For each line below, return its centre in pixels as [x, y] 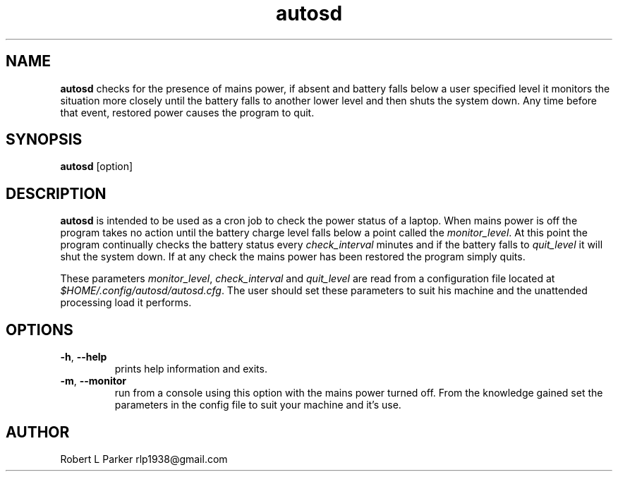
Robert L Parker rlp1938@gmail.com [144, 459]
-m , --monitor [93, 381]
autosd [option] [97, 167]
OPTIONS [40, 330]
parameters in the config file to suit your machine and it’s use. [258, 405]
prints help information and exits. [191, 369]
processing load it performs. [126, 303]
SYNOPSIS [44, 140]
